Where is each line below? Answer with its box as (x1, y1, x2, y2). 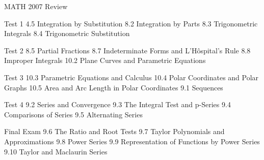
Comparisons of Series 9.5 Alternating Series (4, 109, 143, 119)
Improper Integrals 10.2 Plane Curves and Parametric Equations (4, 55, 206, 66)
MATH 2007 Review (4, 1, 68, 11)
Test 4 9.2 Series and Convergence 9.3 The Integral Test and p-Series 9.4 (4, 99, 231, 110)
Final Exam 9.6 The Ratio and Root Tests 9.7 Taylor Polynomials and (4, 126, 225, 137)
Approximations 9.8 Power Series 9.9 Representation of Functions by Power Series (4, 136, 260, 146)
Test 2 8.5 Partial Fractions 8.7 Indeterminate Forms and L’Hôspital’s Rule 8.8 (4, 45, 251, 55)
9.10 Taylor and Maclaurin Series (4, 146, 108, 156)
